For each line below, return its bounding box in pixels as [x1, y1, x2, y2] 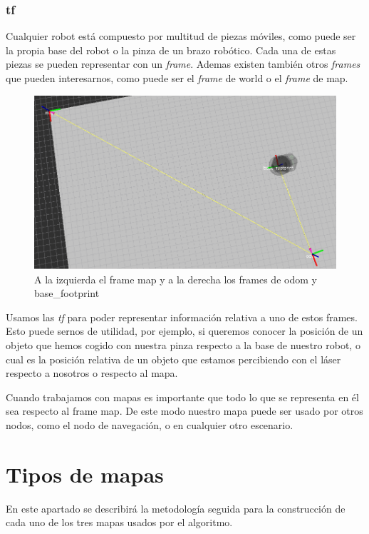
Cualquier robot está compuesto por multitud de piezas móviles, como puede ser [6, 29, 356, 44]
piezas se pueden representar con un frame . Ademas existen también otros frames [6, 56, 360, 71]
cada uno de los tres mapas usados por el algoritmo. [6, 515, 233, 530]
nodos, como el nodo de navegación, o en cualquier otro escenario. [6, 417, 293, 432]
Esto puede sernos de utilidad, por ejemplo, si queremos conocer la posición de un [6, 323, 363, 338]
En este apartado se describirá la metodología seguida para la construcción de [6, 500, 345, 515]
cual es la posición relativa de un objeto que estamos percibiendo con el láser [6, 351, 341, 366]
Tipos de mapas [6, 459, 164, 488]
